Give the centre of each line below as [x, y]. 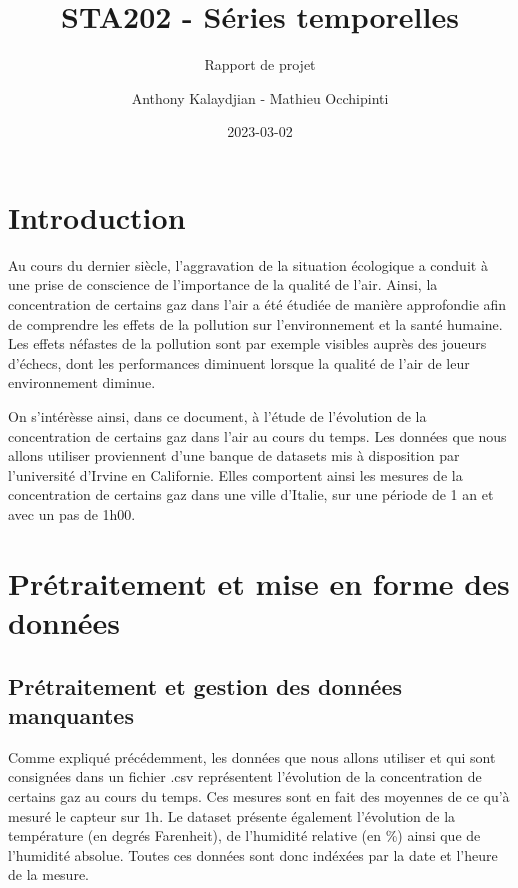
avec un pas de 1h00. [72, 513]
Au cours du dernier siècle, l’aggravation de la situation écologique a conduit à [248, 264]
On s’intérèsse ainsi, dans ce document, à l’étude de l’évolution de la [217, 416]
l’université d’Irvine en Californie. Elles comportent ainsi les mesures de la [235, 474]
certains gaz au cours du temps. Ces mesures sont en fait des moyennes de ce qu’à [259, 795]
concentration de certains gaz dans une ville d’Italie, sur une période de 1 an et [251, 494]
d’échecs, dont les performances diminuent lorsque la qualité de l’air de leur [239, 362]
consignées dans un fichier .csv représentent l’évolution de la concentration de [245, 776]
